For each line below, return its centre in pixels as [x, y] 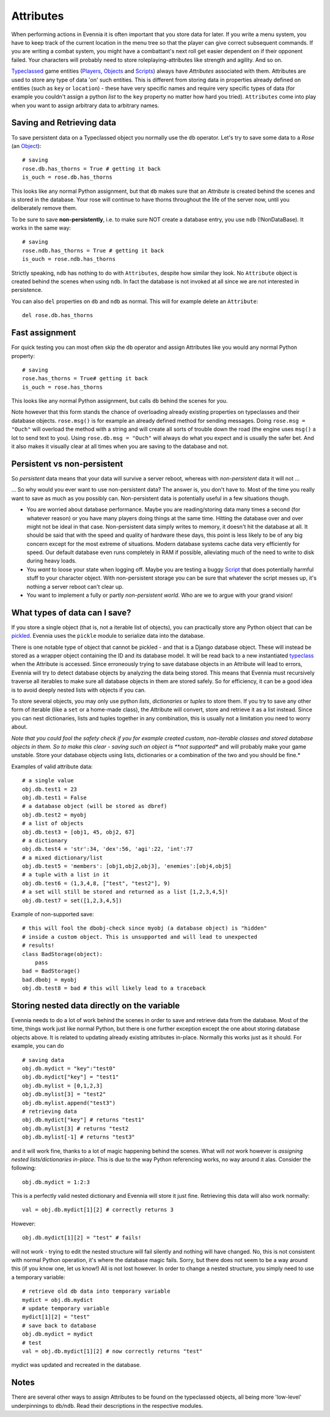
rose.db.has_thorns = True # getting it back [92, 169]
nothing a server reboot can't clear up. [75, 586]
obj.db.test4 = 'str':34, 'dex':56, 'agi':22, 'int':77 [108, 849]
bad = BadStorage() [51, 971]
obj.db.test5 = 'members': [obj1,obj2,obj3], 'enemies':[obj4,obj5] [127, 866]
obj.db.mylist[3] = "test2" [64, 1094]
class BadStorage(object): [63, 954]
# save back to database [59, 1325]
